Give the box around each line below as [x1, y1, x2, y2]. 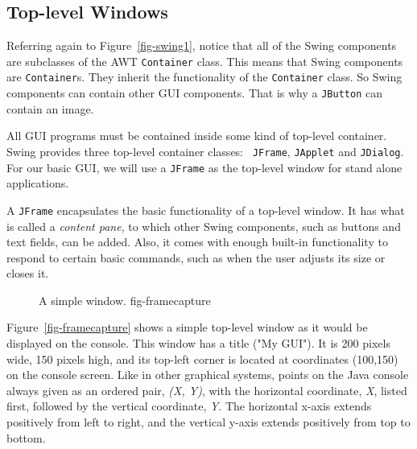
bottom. [6, 429, 46, 446]
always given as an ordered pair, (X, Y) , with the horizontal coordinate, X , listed [6, 381, 407, 398]
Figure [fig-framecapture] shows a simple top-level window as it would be [6, 319, 368, 336]
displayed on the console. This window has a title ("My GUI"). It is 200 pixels [6, 335, 390, 352]
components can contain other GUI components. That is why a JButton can [6, 84, 382, 101]
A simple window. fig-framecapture [39, 291, 211, 308]
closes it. [6, 265, 49, 282]
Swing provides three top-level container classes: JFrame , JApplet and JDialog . [6, 142, 404, 159]
